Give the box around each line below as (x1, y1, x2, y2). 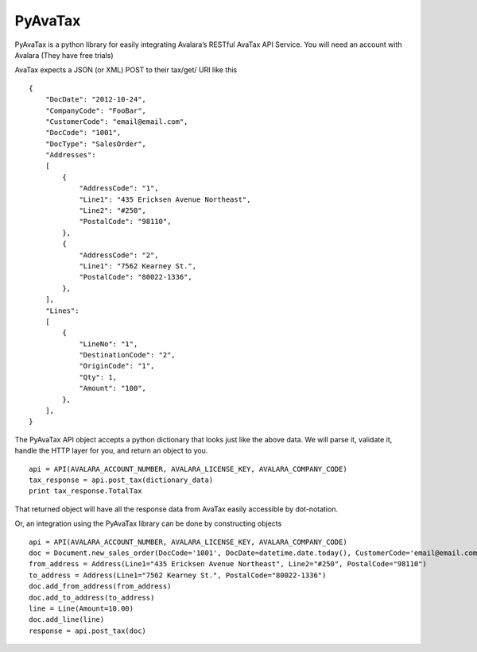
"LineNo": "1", (79, 339, 138, 349)
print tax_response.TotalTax (29, 487, 142, 496)
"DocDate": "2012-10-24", (45, 95, 147, 104)
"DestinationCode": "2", (79, 350, 176, 360)
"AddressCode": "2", (79, 250, 159, 260)
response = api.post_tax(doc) (29, 626, 147, 635)
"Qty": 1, (79, 372, 118, 381)
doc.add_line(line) (29, 615, 105, 624)
